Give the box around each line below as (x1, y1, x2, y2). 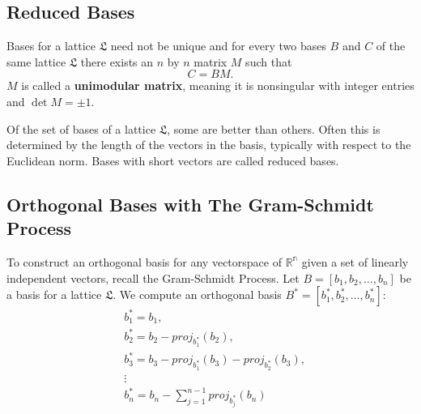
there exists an (80, 53, 154, 70)
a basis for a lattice (6, 286, 102, 303)
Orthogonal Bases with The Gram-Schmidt (6, 191, 374, 216)
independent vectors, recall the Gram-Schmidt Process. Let (6, 269, 300, 286)
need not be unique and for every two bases (110, 37, 326, 54)
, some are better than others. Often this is (167, 120, 381, 137)
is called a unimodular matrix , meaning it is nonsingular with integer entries (21, 77, 415, 94)
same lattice (6, 53, 66, 70)
